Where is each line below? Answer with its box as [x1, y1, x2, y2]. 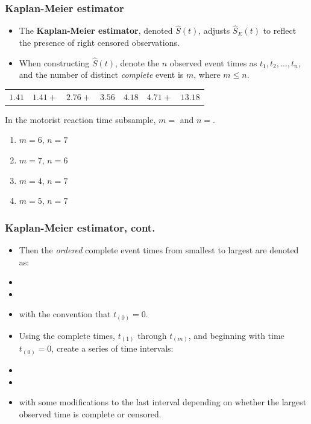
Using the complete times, [19, 329, 115, 341]
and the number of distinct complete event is [19, 68, 184, 81]
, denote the [115, 56, 160, 69]
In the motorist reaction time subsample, [5, 113, 156, 125]
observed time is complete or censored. [19, 407, 162, 420]
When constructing [19, 56, 90, 69]
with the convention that [19, 308, 111, 320]
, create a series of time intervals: [51, 342, 174, 355]
